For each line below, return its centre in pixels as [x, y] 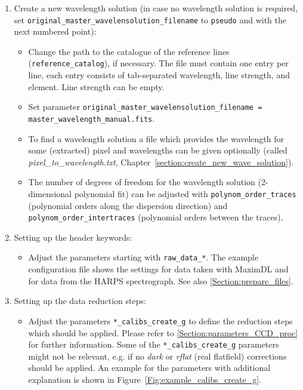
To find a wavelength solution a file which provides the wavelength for [156, 138]
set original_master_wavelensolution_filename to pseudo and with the [150, 19]
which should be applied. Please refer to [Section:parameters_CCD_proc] [163, 332]
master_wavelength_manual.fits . [92, 118]
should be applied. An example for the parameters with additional [149, 368]
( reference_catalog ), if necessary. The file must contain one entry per [158, 63]
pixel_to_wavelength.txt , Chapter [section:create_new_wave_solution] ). [161, 162]
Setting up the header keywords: [73, 237]
